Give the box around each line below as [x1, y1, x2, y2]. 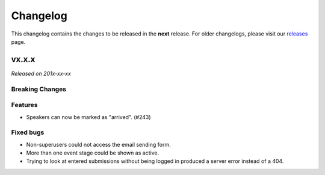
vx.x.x [11, 54, 36, 64]
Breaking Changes [11, 85, 67, 93]
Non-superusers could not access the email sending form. [26, 141, 171, 148]
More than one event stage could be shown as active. [26, 149, 159, 156]
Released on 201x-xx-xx [11, 70, 72, 77]
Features [11, 101, 38, 109]
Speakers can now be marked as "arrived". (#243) [26, 113, 151, 120]
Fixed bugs [11, 128, 45, 137]
